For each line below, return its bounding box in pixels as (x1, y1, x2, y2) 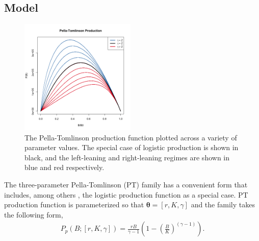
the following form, (4, 209, 63, 220)
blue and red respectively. (24, 162, 105, 173)
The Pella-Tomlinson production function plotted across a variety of (24, 132, 237, 142)
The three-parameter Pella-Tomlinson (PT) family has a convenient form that (4, 179, 248, 189)
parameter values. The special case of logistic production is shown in (24, 142, 239, 153)
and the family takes (191, 199, 255, 210)
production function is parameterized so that (4, 199, 144, 210)
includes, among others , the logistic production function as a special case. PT (4, 189, 248, 200)
